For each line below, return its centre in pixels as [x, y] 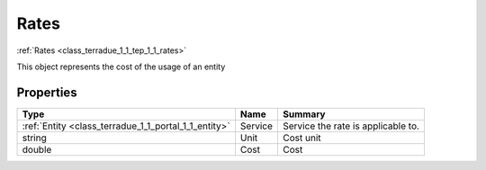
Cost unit [302, 138]
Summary [304, 114]
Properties [47, 92]
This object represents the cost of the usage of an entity [121, 67]
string [34, 138]
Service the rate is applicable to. [351, 126]
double [37, 149]
